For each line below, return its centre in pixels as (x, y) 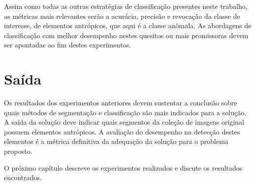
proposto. (18, 151)
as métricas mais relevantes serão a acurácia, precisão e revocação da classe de (122, 16)
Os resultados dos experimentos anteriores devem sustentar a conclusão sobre (121, 103)
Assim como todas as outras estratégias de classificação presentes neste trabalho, (126, 6)
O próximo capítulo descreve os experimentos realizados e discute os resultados (123, 167)
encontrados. (23, 177)
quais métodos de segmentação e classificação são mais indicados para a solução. (125, 112)
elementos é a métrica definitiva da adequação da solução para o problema (116, 141)
